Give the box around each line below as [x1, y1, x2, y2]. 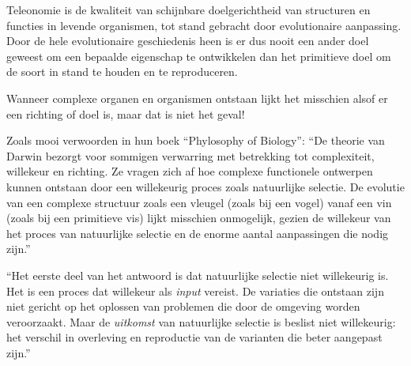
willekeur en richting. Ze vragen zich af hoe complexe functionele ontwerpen [6, 163, 373, 179]
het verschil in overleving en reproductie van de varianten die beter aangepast [6, 329, 383, 345]
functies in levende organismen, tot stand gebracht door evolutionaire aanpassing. [6, 17, 402, 33]
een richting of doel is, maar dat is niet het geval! [6, 105, 245, 122]
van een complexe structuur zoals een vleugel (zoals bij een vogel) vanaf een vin [6, 194, 392, 210]
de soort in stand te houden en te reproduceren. [6, 63, 238, 80]
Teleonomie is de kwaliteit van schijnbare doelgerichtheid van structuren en [6, 2, 371, 17]
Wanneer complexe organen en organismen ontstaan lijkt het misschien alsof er [6, 89, 388, 106]
